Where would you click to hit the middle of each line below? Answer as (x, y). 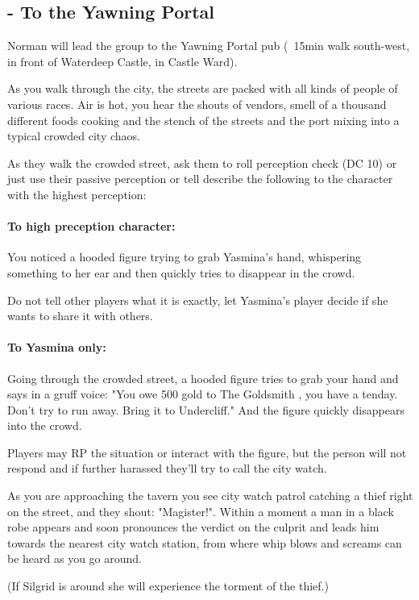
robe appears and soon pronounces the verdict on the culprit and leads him (193, 527)
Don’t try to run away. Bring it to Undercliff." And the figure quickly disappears (206, 409)
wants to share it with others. (80, 316)
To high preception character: (91, 226)
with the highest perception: (77, 194)
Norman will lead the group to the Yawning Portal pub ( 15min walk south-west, (209, 46)
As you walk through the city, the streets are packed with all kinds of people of (203, 88)
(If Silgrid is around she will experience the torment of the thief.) (168, 586)
